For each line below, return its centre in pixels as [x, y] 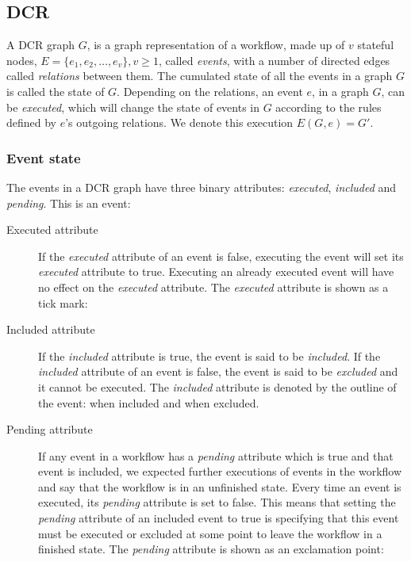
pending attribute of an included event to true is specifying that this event [219, 518]
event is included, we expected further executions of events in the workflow [220, 471]
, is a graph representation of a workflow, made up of [216, 45]
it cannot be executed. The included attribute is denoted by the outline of [217, 386]
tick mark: [63, 302]
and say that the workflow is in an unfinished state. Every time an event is [220, 486]
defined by [32, 122]
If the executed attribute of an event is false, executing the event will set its [221, 256]
